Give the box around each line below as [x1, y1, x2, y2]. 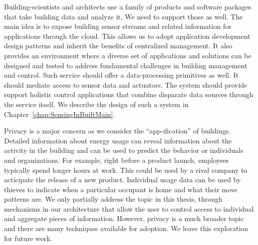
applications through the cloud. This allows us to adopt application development [4, 30, 251, 41]
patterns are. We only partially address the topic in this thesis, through [4, 194, 223, 204]
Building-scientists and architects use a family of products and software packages [4, 1, 252, 11]
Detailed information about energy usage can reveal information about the [4, 135, 232, 145]
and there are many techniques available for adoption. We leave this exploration [4, 223, 249, 234]
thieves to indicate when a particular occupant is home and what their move [4, 184, 238, 194]
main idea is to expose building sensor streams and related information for [4, 21, 232, 31]
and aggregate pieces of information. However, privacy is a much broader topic [4, 213, 244, 224]
